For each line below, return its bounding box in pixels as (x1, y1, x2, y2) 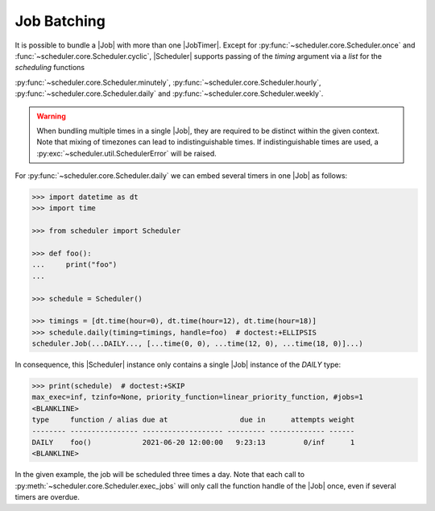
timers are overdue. (14, 492, 80, 502)
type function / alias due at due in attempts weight (31, 415, 355, 425)
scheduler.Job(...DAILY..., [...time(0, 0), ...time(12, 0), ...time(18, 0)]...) (31, 339, 364, 348)
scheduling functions (14, 63, 85, 73)
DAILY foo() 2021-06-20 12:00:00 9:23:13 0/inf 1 (31, 438, 355, 447)
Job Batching (14, 12, 106, 30)
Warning (36, 111, 66, 121)
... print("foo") (31, 260, 118, 269)
